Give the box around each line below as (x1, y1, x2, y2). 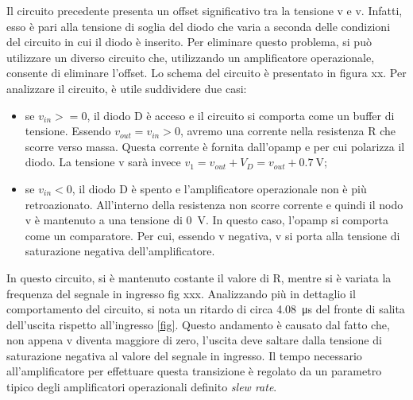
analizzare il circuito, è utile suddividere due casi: (6, 80, 247, 96)
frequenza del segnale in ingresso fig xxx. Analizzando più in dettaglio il (6, 285, 356, 301)
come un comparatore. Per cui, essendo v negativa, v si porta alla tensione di (25, 227, 400, 243)
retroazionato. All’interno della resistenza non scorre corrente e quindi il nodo (25, 196, 403, 212)
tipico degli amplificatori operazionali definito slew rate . (6, 379, 277, 395)
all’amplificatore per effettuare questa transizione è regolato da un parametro (6, 363, 382, 379)
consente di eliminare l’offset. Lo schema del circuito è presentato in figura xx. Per (6, 64, 407, 81)
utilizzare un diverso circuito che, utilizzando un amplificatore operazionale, (6, 49, 375, 65)
